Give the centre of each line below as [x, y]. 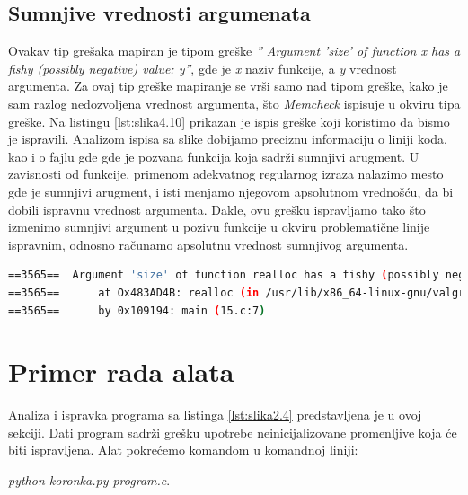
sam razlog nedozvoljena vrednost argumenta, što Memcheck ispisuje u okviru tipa [234, 103]
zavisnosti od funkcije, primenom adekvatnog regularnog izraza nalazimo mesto [226, 174]
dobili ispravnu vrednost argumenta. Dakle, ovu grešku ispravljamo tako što [217, 209]
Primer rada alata [121, 371]
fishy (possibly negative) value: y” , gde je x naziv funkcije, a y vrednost [203, 68]
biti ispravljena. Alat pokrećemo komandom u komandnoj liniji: [183, 450]
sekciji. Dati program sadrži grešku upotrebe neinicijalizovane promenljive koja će [233, 432]
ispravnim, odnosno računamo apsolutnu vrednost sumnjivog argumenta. [208, 244]
